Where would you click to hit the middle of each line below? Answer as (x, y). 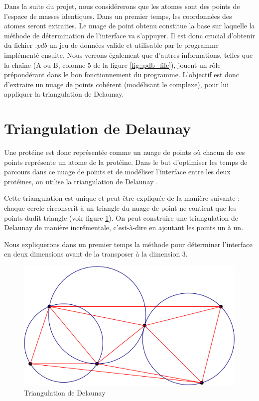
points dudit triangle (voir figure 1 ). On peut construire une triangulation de (121, 217)
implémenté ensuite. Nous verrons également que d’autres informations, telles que (129, 55)
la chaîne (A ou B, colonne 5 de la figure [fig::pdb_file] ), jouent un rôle (112, 65)
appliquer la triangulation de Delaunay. (64, 94)
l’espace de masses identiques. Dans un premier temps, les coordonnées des (118, 16)
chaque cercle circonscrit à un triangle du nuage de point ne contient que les (120, 208)
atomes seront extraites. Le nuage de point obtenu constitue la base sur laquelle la (129, 26)
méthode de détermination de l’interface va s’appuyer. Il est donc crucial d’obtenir (129, 35)
